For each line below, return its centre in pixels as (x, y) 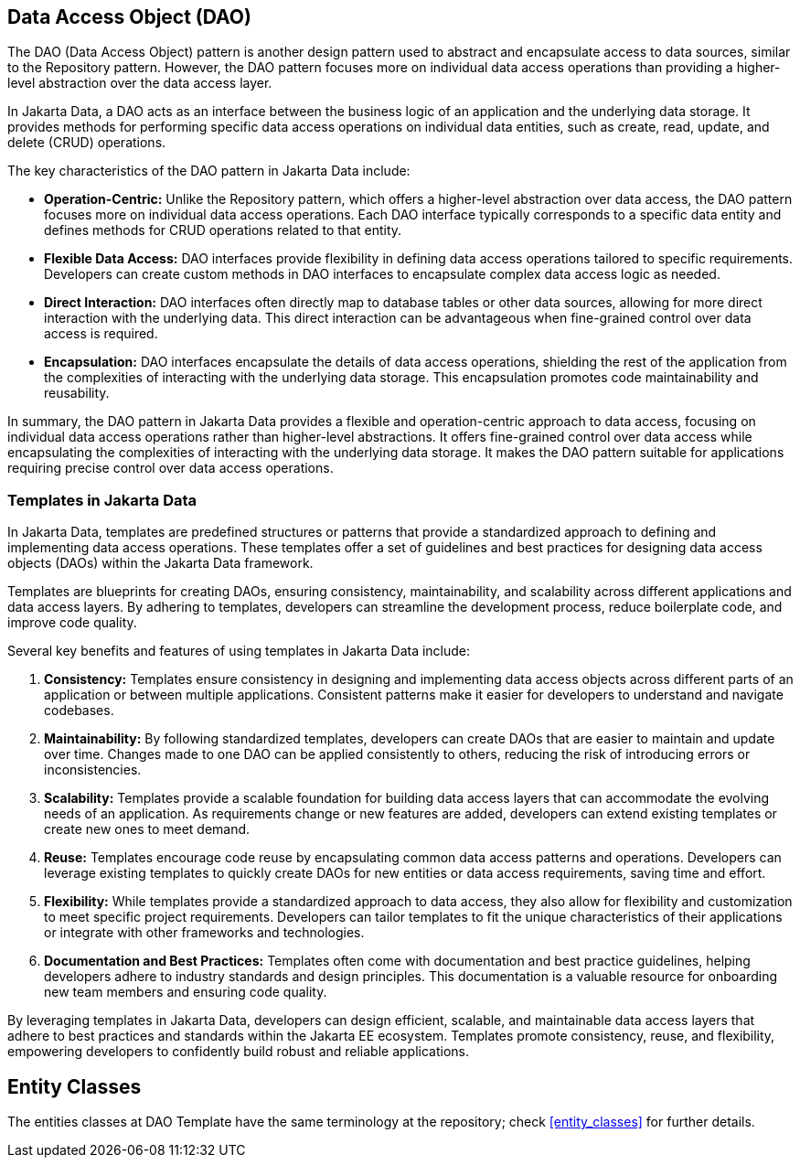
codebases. (79, 711)
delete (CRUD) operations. (87, 143)
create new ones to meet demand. (147, 829)
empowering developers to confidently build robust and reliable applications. (239, 1052)
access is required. (101, 334)
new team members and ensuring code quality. (186, 992)
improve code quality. (72, 623)
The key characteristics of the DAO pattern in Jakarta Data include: (209, 171)
